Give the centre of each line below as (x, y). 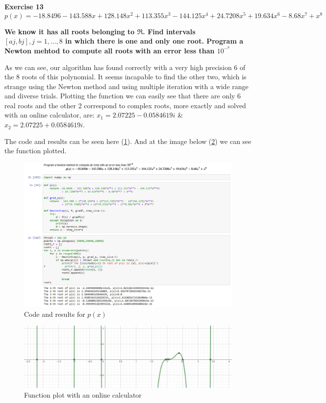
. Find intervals (169, 31)
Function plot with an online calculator (83, 394)
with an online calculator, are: (50, 115)
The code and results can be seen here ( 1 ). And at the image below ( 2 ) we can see (128, 141)
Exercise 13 (24, 6)
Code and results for (55, 314)
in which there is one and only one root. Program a (154, 41)
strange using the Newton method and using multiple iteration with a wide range (126, 86)
